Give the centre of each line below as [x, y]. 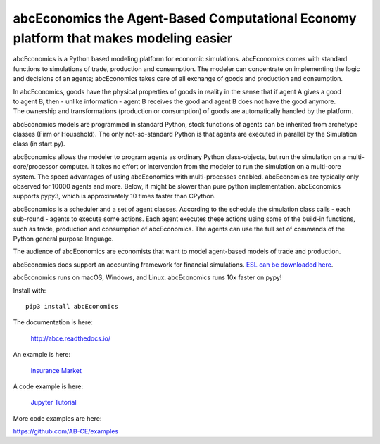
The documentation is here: [53, 322]
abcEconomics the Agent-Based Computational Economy [185, 18]
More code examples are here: [57, 418]
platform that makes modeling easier [123, 38]
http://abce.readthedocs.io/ [70, 338]
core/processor [36, 167]
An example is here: [42, 355]
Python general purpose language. [63, 239]
